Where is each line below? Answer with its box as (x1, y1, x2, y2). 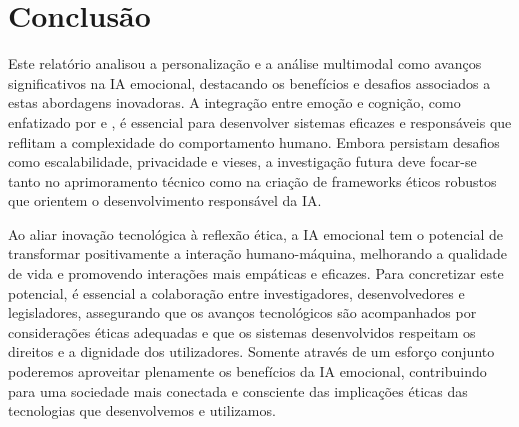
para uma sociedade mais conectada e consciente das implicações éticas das (8, 380, 468, 401)
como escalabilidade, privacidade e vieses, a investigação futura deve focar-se (8, 151, 477, 172)
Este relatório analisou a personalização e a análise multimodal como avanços (8, 53, 482, 74)
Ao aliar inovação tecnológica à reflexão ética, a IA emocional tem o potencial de (8, 223, 504, 244)
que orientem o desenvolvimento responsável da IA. (8, 190, 322, 211)
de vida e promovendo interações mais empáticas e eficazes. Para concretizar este (8, 263, 504, 284)
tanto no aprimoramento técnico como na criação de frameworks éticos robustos (8, 170, 497, 191)
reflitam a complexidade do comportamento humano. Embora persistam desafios (8, 131, 500, 152)
